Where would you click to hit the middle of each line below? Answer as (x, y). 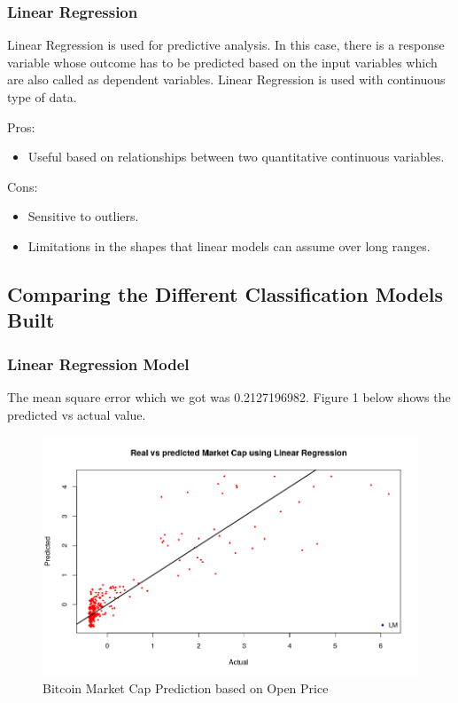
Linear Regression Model (98, 363)
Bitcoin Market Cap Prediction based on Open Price (186, 687)
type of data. (42, 97)
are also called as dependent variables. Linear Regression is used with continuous (226, 79)
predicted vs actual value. (77, 414)
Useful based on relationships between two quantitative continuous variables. (236, 157)
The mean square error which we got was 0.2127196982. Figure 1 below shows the (229, 396)
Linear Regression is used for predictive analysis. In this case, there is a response (226, 45)
